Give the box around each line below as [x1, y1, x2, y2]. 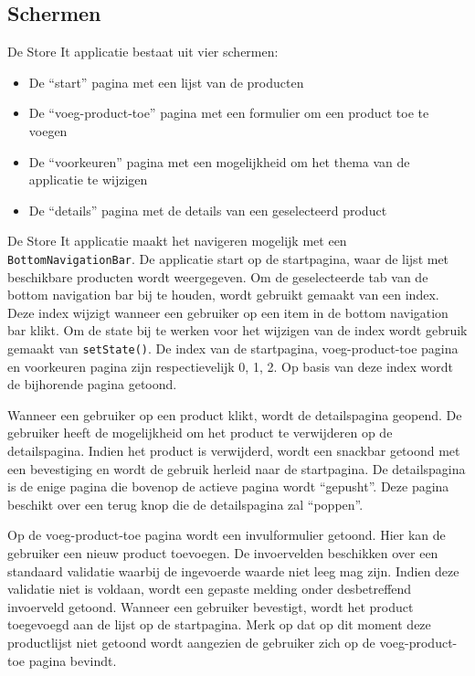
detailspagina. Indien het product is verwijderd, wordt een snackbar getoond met [7, 441, 460, 460]
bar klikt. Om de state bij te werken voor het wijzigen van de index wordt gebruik [7, 321, 468, 340]
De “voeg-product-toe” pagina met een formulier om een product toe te [28, 103, 429, 122]
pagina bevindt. [28, 650, 117, 670]
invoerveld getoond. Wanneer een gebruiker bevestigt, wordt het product [7, 597, 414, 616]
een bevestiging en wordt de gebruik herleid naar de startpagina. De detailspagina [7, 459, 466, 478]
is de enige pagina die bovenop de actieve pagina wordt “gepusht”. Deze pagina [7, 477, 449, 496]
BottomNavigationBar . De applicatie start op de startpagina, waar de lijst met [7, 248, 449, 268]
